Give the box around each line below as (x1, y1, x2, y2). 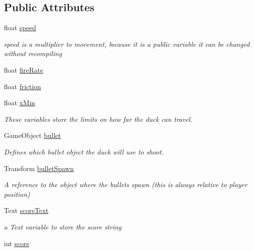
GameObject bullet (4, 130, 61, 140)
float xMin (4, 97, 35, 108)
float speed (4, 22, 36, 33)
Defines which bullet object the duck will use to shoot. (4, 146, 164, 156)
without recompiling (4, 48, 62, 58)
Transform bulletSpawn (4, 163, 74, 173)
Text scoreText (4, 205, 49, 215)
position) (4, 189, 30, 199)
